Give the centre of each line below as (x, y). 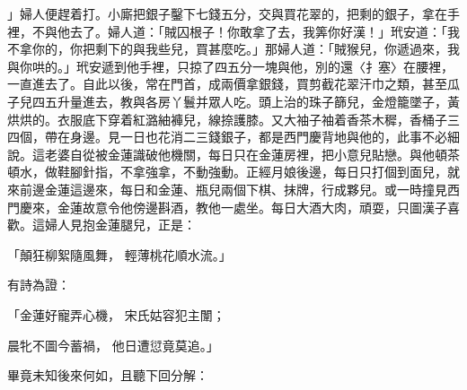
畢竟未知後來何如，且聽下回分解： (108, 375)
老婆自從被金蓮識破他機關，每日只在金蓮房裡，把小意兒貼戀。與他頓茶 (252, 154)
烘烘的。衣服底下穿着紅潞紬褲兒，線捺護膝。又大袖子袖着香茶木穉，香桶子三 (233, 119)
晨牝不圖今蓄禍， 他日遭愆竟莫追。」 (113, 345)
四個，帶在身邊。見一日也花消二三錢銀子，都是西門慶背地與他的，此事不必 (227, 137)
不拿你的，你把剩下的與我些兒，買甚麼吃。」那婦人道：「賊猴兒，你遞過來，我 (233, 49)
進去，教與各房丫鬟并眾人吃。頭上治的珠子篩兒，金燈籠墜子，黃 (271, 101)
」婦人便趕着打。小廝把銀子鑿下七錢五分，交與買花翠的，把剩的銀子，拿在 (227, 13)
